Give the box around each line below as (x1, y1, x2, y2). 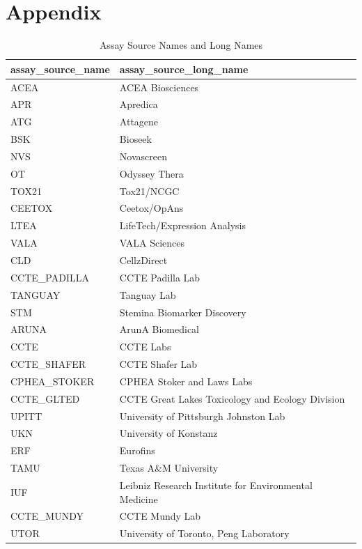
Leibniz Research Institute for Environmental (119, 477, 313, 492)
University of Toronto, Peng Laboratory (119, 526, 290, 541)
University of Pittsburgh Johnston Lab (119, 408, 285, 423)
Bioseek (119, 132, 152, 146)
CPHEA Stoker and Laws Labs (119, 373, 253, 388)
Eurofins (119, 443, 155, 458)
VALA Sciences (119, 235, 185, 250)
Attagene (119, 114, 159, 129)
